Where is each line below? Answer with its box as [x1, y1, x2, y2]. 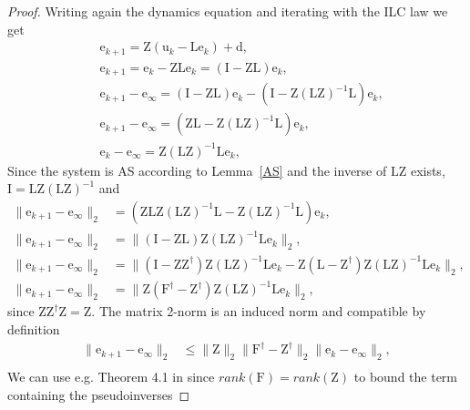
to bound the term [353, 366, 458, 385]
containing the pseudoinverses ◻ [7, 384, 190, 404]
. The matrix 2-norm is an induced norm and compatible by [91, 302, 426, 321]
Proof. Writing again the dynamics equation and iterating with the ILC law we [7, 2, 448, 20]
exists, [410, 160, 445, 179]
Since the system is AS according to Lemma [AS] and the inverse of [7, 160, 387, 179]
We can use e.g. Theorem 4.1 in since [7, 366, 215, 385]
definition [7, 319, 60, 338]
